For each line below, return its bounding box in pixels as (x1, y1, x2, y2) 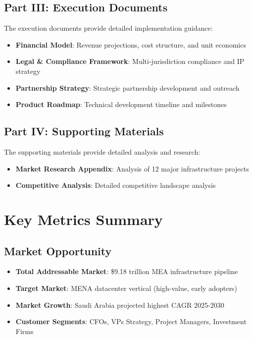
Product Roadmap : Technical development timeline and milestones (15, 99, 227, 110)
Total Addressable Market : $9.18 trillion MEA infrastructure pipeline (15, 266, 238, 277)
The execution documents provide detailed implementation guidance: (4, 23, 213, 33)
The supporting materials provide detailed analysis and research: (4, 146, 201, 157)
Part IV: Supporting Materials (4, 123, 164, 139)
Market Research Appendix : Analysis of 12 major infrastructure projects (15, 163, 249, 173)
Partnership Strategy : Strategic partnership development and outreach (15, 82, 240, 93)
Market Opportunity (4, 243, 112, 258)
